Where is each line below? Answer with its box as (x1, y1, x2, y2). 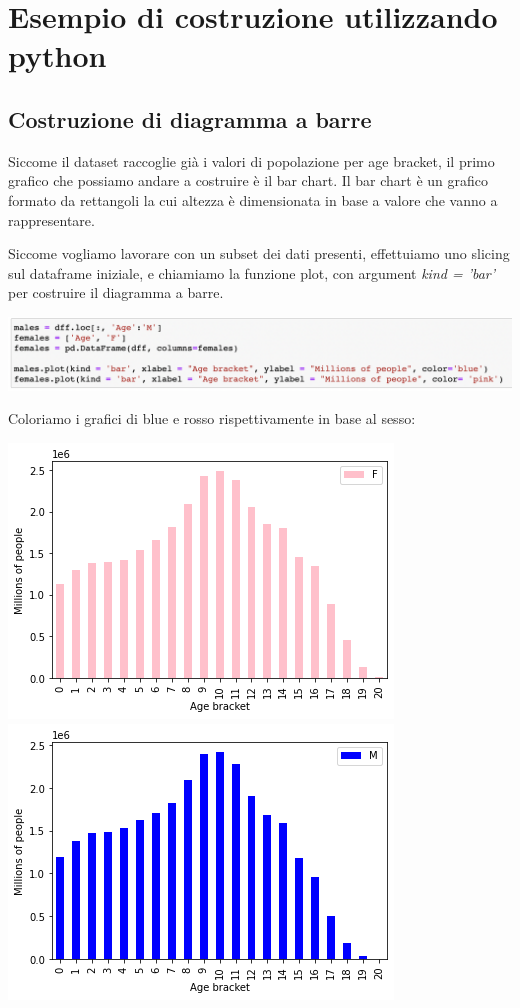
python (8, 35, 107, 76)
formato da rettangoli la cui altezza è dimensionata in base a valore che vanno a (8, 189, 498, 210)
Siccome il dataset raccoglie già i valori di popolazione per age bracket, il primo (8, 150, 495, 171)
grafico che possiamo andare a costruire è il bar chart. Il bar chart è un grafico (8, 170, 489, 191)
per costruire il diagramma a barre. (8, 282, 224, 303)
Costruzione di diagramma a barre (8, 103, 372, 134)
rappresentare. (8, 209, 95, 230)
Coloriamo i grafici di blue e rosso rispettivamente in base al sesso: (8, 408, 416, 429)
